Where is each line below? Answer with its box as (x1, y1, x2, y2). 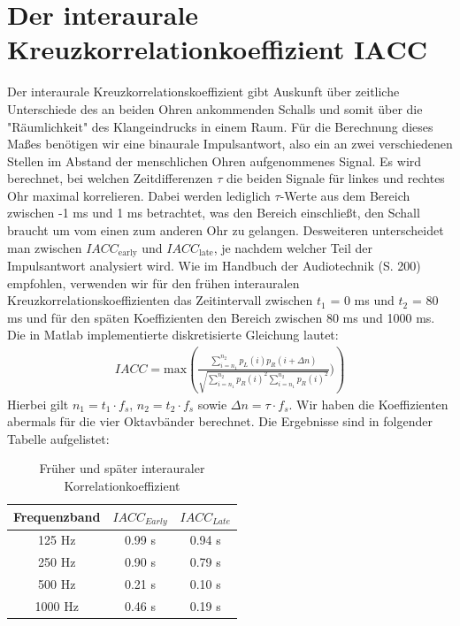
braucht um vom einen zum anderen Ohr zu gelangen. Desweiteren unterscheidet (7, 221, 444, 240)
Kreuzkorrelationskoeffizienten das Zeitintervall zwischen (7, 291, 313, 309)
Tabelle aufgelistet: (7, 429, 110, 447)
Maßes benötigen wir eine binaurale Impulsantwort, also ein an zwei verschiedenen (7, 134, 453, 153)
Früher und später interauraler (39, 459, 205, 477)
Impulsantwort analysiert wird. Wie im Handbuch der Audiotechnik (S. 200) (7, 256, 421, 275)
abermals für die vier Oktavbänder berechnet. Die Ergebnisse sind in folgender (7, 412, 433, 431)
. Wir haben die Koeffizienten (288, 394, 448, 413)
